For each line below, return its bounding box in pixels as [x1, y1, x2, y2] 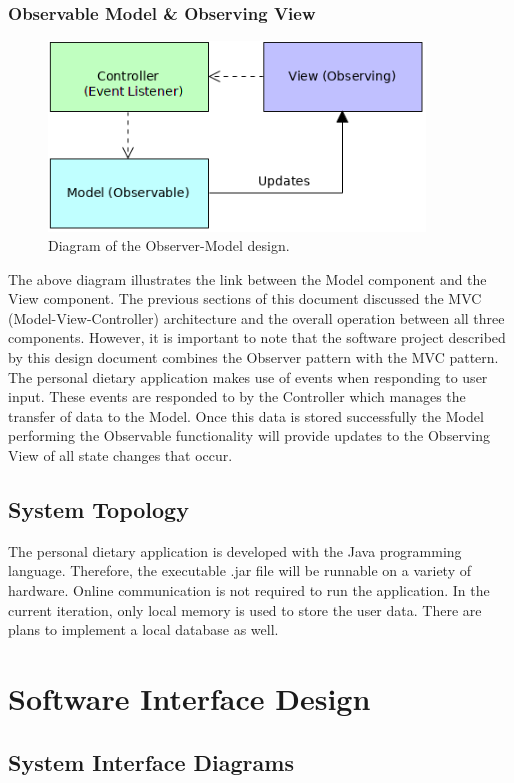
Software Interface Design [8, 678, 371, 718]
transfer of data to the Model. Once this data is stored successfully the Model [8, 405, 484, 426]
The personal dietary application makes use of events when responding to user [8, 366, 488, 387]
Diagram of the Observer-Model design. [48, 235, 290, 256]
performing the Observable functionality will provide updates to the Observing [8, 425, 490, 446]
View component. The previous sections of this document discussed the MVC [8, 288, 482, 309]
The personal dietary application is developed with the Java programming [8, 540, 462, 561]
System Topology [8, 494, 189, 525]
